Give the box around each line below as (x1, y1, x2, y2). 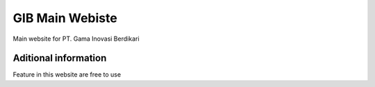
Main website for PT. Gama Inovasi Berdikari (12, 35, 140, 43)
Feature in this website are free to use (12, 70, 122, 79)
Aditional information (12, 52, 107, 64)
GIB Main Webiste (12, 10, 117, 26)
